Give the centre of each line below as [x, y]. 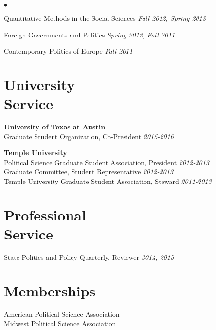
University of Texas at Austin [55, 127]
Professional [45, 214]
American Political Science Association [62, 314]
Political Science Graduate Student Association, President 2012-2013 [107, 162]
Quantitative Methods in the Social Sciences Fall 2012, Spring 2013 [105, 18]
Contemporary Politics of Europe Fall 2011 [68, 51]
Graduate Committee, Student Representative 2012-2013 [89, 172]
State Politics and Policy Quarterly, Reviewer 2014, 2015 [89, 257]
